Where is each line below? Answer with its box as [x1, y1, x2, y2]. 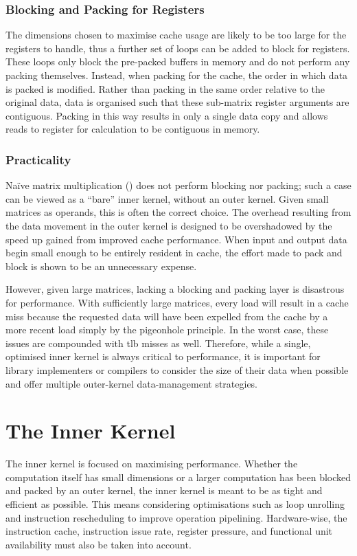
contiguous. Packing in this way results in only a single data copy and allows [5, 108, 328, 122]
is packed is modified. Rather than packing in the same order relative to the [5, 81, 325, 96]
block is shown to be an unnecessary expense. [5, 258, 197, 273]
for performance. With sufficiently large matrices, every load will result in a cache [5, 295, 349, 309]
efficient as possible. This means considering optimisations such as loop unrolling [5, 497, 345, 511]
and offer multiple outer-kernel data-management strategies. [5, 376, 258, 390]
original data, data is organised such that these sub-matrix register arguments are [5, 95, 349, 109]
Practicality [5, 151, 71, 168]
